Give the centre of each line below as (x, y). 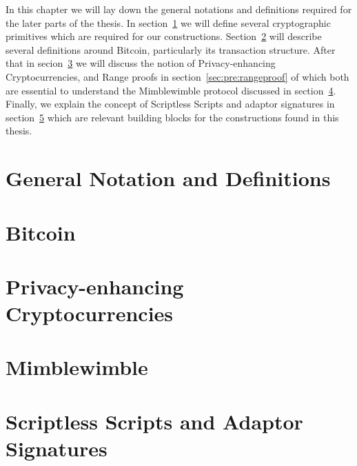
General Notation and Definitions (168, 178)
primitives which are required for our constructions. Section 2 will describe (164, 36)
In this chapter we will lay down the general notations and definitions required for (179, 9)
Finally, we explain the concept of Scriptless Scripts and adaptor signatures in (170, 104)
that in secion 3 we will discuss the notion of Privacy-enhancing (141, 63)
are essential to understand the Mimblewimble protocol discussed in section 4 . (171, 90)
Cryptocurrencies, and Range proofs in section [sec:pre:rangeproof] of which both (177, 76)
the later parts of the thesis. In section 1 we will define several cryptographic (168, 22)
